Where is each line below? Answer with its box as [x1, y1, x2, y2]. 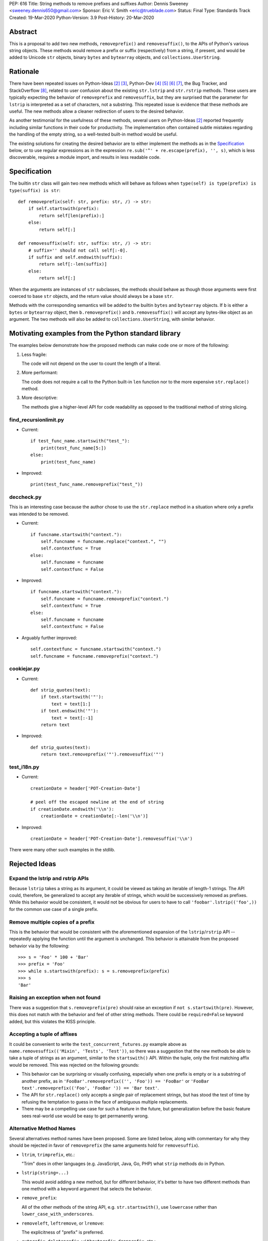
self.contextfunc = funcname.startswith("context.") [30, 646, 161, 652]
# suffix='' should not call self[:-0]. [28, 247, 129, 253]
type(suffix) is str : [9, 187, 61, 193]
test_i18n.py [9, 763, 40, 770]
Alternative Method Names [9, 1125, 76, 1132]
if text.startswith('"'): [40, 694, 104, 700]
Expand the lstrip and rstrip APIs [9, 875, 89, 882]
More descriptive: [21, 395, 58, 401]
